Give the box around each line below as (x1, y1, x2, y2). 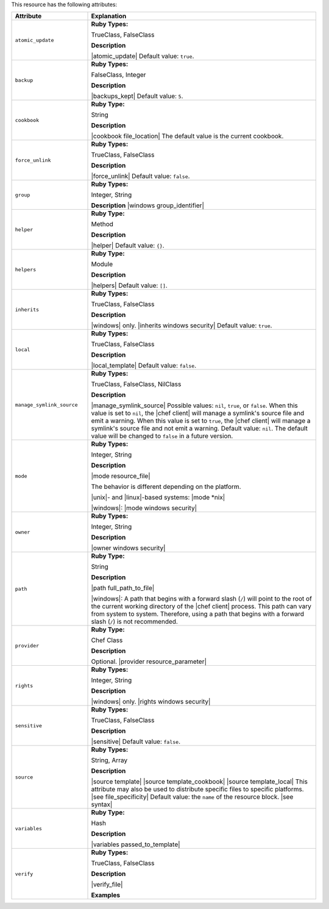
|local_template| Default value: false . (91, 362, 197, 370)
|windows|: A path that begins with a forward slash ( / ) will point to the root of (91, 594, 312, 603)
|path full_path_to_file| (91, 584, 155, 593)
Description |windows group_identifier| (91, 201, 204, 210)
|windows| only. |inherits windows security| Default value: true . (91, 321, 272, 330)
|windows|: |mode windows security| (91, 504, 197, 512)
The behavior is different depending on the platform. (91, 482, 241, 491)
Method (91, 220, 114, 229)
